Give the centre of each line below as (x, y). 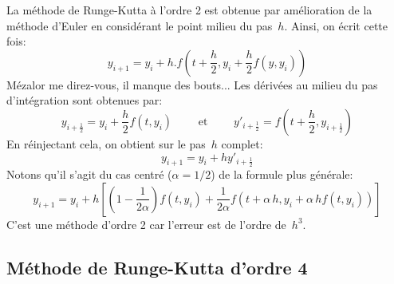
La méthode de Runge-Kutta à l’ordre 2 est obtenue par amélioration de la (189, 10)
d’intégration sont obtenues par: (85, 100)
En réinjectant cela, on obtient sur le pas (106, 143)
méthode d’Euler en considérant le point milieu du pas (140, 25)
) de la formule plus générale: (282, 174)
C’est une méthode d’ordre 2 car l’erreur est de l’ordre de (146, 224)
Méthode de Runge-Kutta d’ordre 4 (157, 267)
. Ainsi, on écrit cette (336, 25)
